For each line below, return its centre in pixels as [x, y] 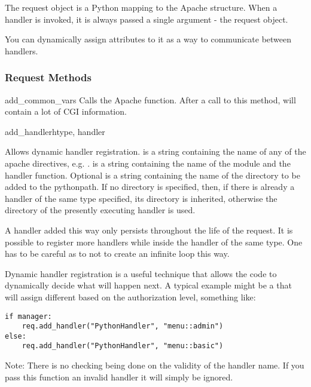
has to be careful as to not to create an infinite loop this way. [117, 254]
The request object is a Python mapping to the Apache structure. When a [141, 7]
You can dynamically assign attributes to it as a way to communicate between [148, 39]
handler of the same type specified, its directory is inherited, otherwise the [141, 198]
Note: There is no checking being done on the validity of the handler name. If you [155, 365]
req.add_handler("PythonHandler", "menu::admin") [123, 326]
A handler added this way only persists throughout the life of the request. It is [149, 230]
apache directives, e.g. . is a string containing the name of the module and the [148, 163]
